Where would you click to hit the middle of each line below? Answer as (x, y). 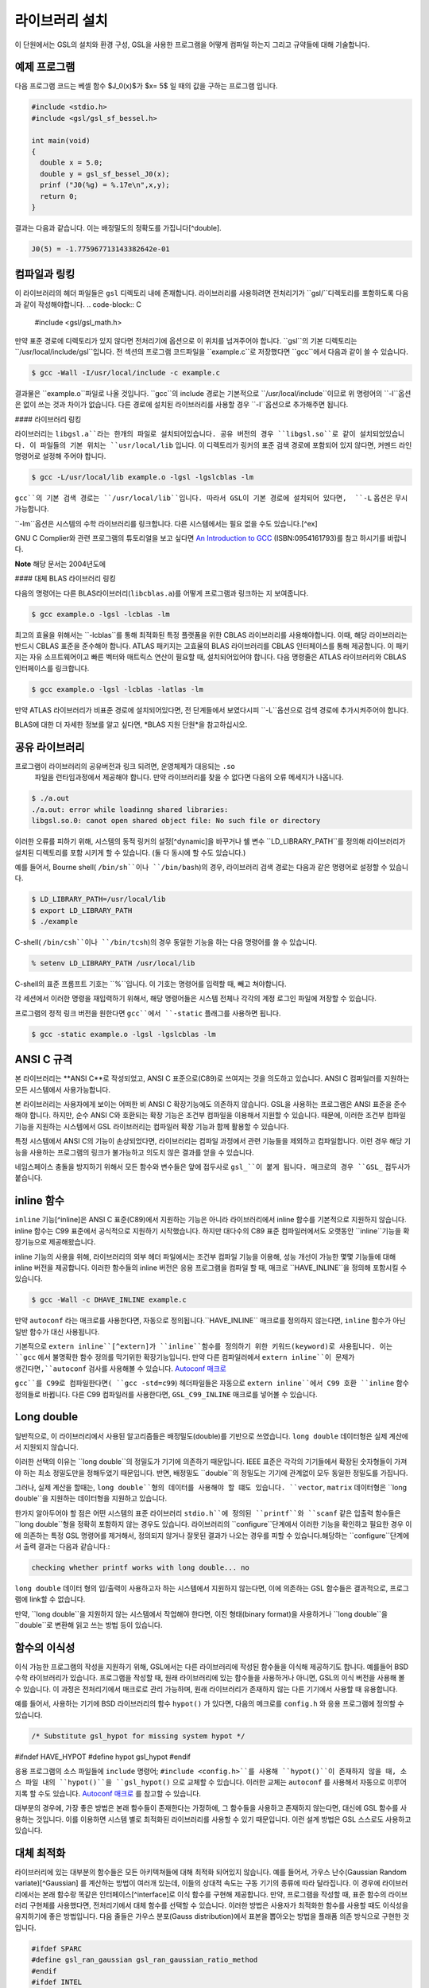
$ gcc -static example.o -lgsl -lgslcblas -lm (124, 1034)
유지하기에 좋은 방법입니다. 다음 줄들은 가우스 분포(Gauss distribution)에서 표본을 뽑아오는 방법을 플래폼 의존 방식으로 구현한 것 (212, 1916)
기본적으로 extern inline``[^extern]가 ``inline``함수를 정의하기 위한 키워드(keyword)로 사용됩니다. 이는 (204, 1346)
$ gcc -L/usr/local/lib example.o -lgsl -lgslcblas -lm (143, 477)
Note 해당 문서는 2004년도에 (60, 564)
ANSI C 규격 (44, 1060)
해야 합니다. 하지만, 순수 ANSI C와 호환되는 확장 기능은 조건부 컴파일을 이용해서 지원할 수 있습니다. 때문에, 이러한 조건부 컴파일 (211, 1115)
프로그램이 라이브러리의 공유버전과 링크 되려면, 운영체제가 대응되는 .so (125, 767)
